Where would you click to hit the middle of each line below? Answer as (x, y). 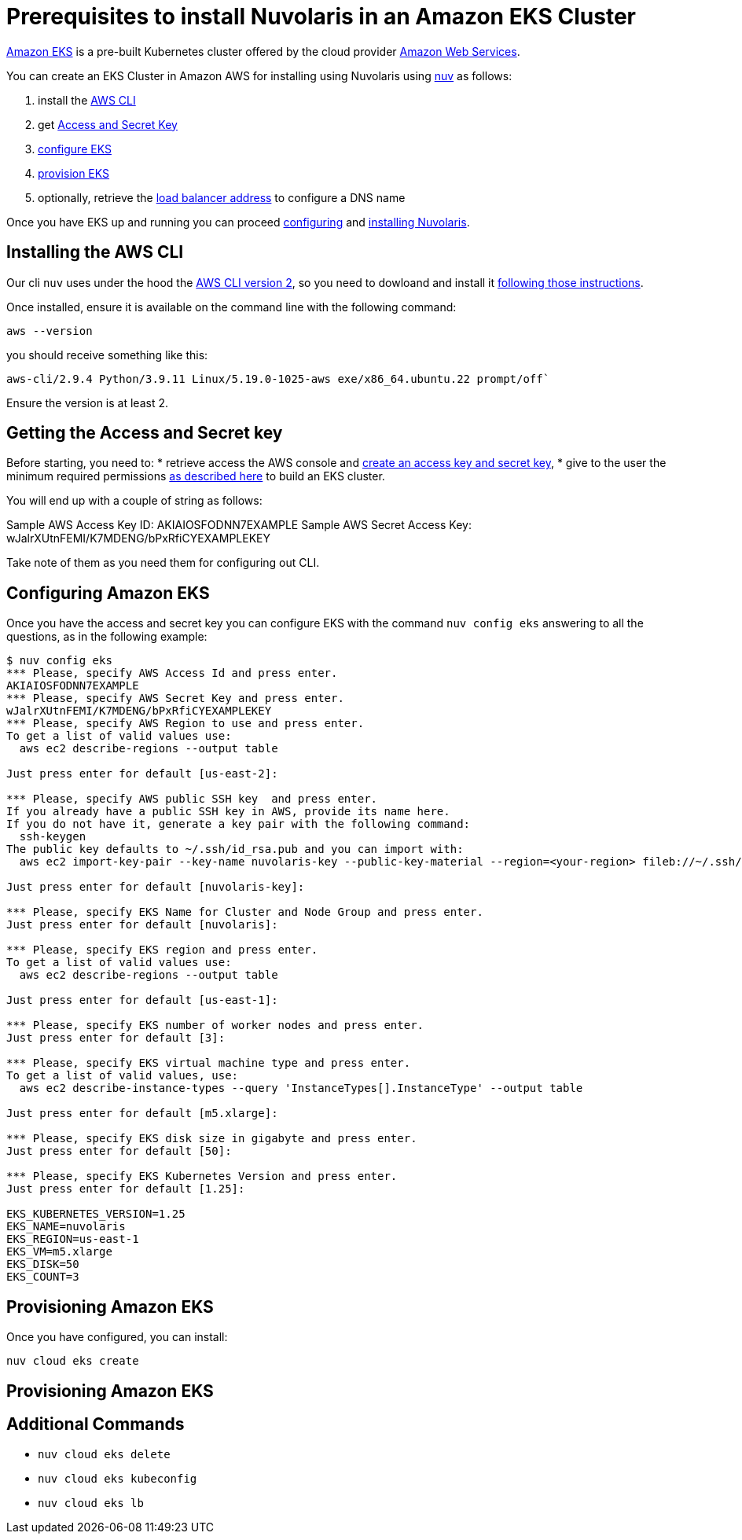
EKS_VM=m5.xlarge (59, 1252)
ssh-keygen (53, 837)
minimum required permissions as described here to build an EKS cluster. (196, 476)
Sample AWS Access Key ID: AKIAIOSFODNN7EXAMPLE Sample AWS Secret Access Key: (239, 525)
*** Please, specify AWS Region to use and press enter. (185, 724)
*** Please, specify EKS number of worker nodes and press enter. (215, 1025)
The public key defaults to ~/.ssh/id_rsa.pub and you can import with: (235, 849)
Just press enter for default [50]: (119, 1151)
